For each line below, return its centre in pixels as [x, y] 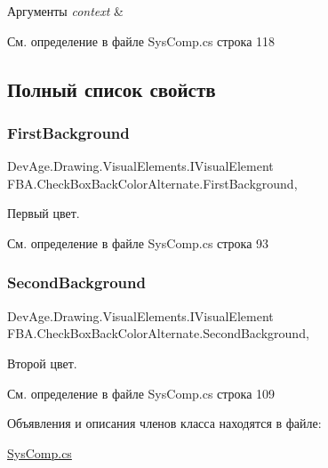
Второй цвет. [42, 363]
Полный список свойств [112, 89]
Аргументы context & [65, 11]
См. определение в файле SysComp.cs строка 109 [141, 393]
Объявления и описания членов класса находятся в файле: [164, 423]
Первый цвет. [44, 213]
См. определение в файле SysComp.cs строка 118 [141, 40]
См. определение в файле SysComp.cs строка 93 [138, 242]
